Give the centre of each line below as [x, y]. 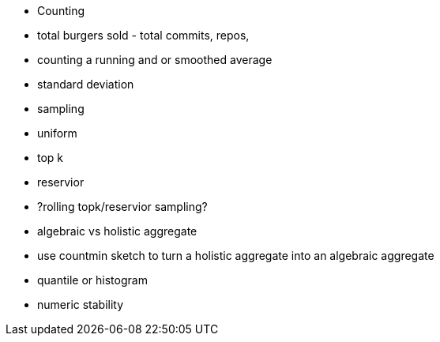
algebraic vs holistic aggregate [117, 231]
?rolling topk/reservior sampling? [122, 207]
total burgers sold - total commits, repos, [143, 35]
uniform [57, 133]
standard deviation [86, 84]
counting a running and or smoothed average [155, 60]
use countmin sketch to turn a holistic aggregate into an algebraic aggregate [236, 256]
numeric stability [81, 304]
